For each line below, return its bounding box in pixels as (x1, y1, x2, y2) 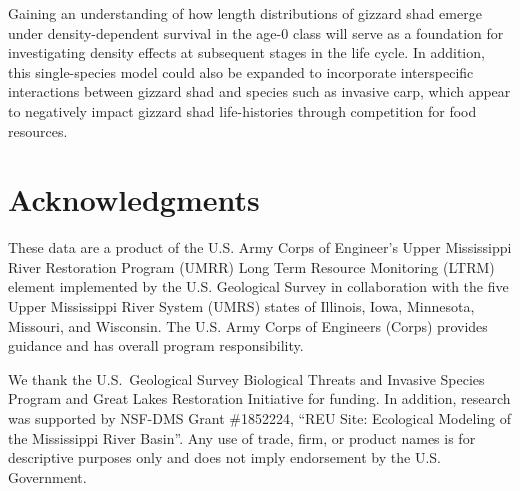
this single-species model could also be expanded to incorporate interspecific (8, 61, 474, 82)
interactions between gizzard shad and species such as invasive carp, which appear (8, 81, 511, 102)
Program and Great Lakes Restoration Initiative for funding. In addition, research (8, 388, 511, 409)
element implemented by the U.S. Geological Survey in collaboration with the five (8, 276, 509, 297)
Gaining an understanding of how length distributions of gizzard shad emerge (8, 3, 482, 23)
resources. (8, 120, 68, 141)
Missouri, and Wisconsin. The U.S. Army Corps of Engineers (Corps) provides (8, 315, 488, 336)
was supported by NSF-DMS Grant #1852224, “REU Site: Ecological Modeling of (8, 408, 512, 429)
